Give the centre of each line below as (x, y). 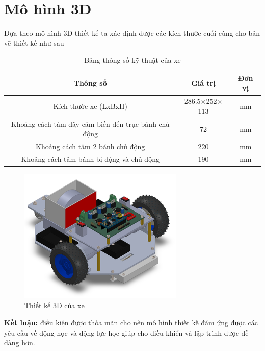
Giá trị (203, 83)
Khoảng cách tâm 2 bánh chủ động (90, 146)
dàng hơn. (20, 343)
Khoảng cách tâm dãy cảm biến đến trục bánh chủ (90, 123)
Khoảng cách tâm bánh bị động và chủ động (90, 159)
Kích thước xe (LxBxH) (90, 106)
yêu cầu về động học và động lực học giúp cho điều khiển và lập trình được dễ (126, 332)
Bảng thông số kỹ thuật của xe (132, 60)
